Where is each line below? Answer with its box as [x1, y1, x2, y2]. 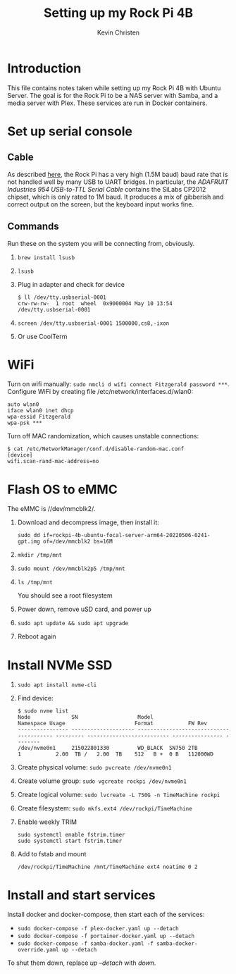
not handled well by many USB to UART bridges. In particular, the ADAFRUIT [7, 178, 229, 186]
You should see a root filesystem [17, 591, 113, 600]
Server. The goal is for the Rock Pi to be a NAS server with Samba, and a [7, 91, 218, 99]
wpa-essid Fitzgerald [7, 414, 71, 421]
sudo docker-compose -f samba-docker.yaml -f [17, 940, 154, 947]
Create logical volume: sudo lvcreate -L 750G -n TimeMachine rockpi [17, 791, 221, 799]
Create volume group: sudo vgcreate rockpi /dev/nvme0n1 [17, 777, 187, 785]
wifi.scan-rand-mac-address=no [7, 458, 99, 465]
